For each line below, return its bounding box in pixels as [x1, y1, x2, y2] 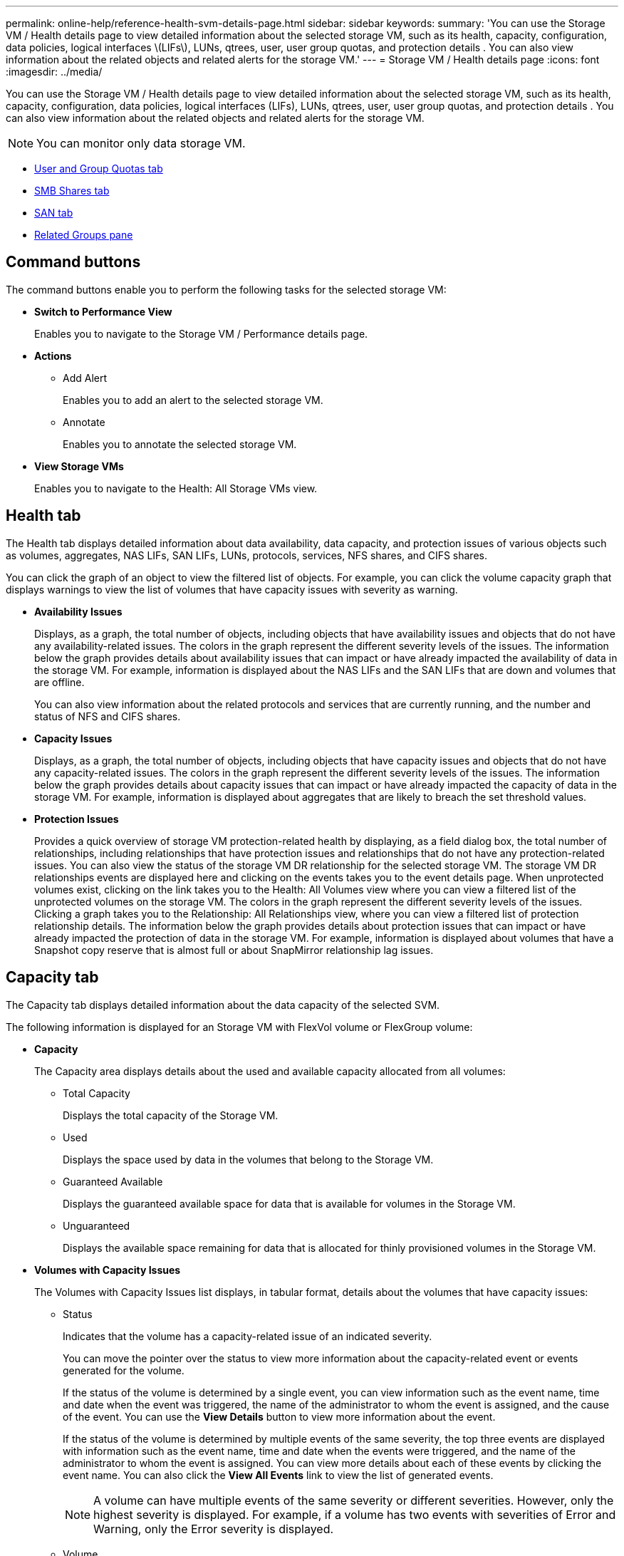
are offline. [34, 675, 85, 688]
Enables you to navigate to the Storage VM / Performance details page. [34, 327, 368, 340]
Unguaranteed [63, 1219, 130, 1232]
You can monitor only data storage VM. [36, 136, 246, 150]
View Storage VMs [34, 460, 124, 472]
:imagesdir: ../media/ [6, 66, 103, 78]
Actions [34, 349, 72, 362]
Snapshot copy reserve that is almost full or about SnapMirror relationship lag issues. [34, 943, 434, 956]
